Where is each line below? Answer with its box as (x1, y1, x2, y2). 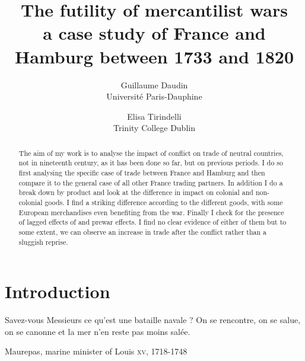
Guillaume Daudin (120, 78, 188, 91)
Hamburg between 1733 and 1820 (14, 44, 294, 68)
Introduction (5, 279, 110, 304)
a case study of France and (43, 21, 266, 45)
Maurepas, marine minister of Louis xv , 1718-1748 (5, 345, 188, 357)
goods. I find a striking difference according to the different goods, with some (45, 197, 283, 207)
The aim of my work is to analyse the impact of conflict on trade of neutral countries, (18, 148, 284, 158)
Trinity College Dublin (113, 122, 195, 134)
